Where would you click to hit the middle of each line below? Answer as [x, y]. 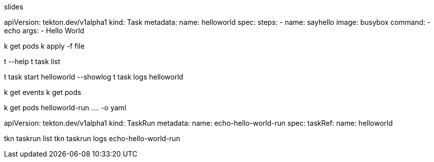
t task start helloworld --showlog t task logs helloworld [94, 77]
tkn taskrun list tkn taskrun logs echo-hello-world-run [92, 138]
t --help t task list [32, 61]
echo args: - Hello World [44, 31]
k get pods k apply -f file [44, 46]
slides [14, 7]
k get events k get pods [43, 92]
